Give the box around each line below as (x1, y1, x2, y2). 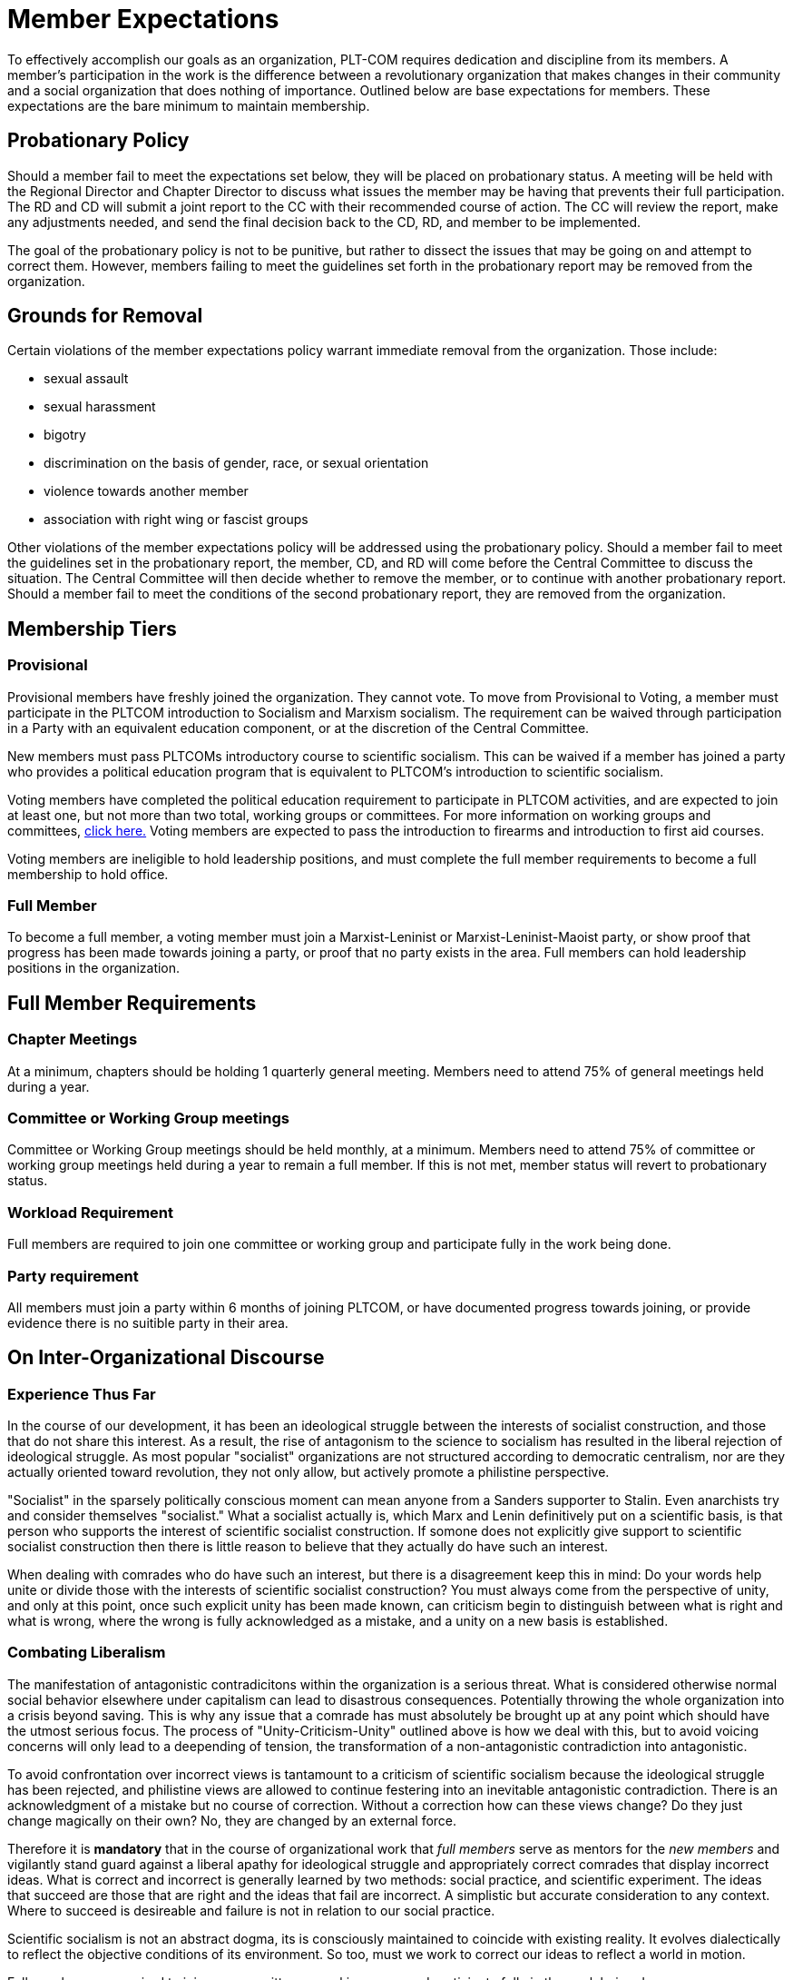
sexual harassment (44, 399, 156, 415)
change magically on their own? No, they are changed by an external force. (7, 1812, 457, 1828)
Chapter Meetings (7, 1030, 138, 1049)
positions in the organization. (7, 960, 181, 976)
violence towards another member (44, 483, 249, 500)
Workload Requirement (7, 1203, 173, 1222)
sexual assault (44, 371, 129, 387)
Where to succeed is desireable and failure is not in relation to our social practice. (7, 1902, 495, 1918)
